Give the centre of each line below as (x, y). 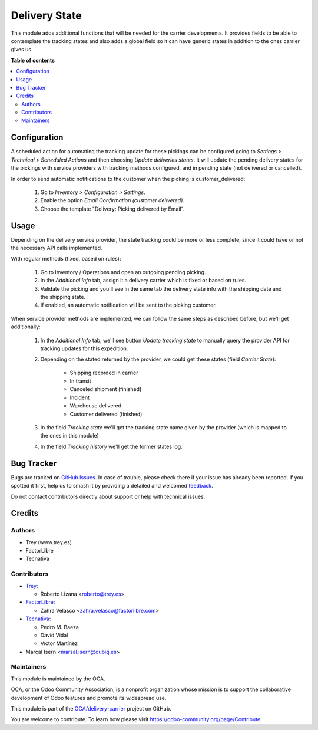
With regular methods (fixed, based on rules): (66, 259)
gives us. (22, 50)
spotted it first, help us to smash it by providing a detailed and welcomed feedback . (112, 486)
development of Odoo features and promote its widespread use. (89, 698)
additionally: (26, 327)
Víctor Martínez (59, 643)
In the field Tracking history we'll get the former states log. (111, 446)
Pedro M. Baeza (60, 627)
